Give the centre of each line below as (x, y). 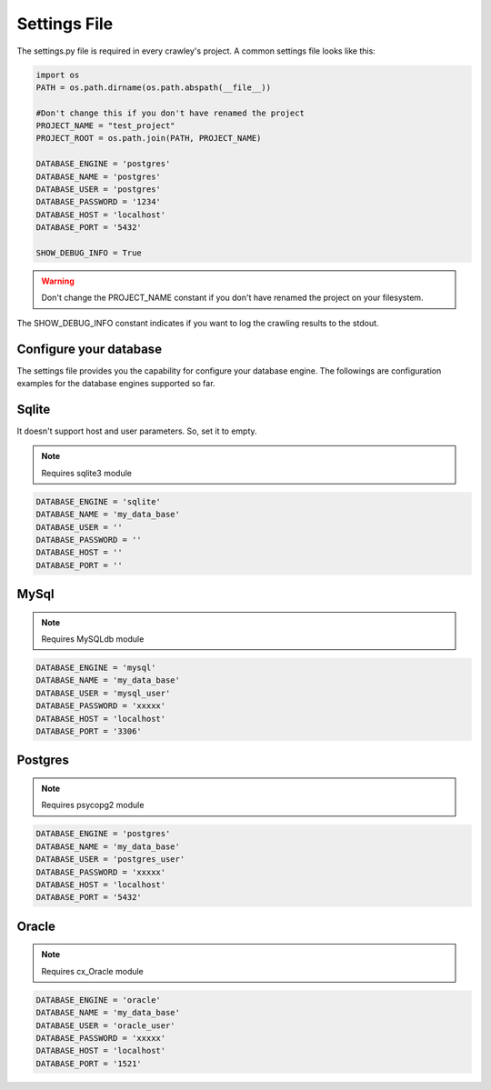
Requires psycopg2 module (93, 805)
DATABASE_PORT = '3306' (89, 731)
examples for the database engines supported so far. (116, 384)
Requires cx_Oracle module (93, 971)
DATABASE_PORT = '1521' (89, 1063)
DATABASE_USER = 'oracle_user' (106, 1025)
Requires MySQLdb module (93, 639)
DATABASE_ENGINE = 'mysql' (96, 668)
